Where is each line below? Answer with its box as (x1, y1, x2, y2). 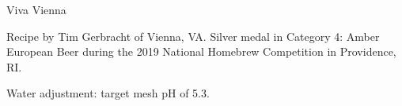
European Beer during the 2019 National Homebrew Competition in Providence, (6, 43, 396, 60)
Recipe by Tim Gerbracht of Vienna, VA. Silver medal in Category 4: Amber (6, 27, 380, 44)
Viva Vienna (6, 2, 66, 17)
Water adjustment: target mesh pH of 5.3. (6, 85, 210, 101)
